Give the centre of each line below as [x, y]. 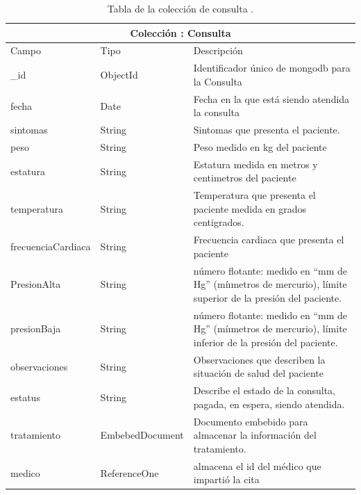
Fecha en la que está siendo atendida [271, 98]
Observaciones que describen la [259, 359]
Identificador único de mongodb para [272, 68]
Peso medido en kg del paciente [260, 147]
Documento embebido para [251, 421]
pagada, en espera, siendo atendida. [269, 404]
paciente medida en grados [250, 208]
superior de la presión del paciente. [268, 297]
